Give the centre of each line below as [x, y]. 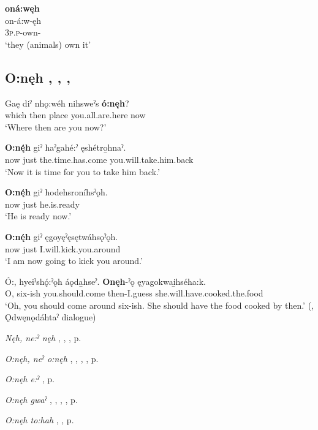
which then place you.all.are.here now [75, 115]
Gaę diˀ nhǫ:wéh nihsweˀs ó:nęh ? [67, 103]
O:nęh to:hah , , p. [40, 420]
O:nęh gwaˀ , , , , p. [41, 399]
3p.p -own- [23, 32]
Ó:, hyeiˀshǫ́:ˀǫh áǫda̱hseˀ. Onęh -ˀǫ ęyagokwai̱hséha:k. [106, 281]
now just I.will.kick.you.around [63, 248]
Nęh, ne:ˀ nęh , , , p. [43, 338]
